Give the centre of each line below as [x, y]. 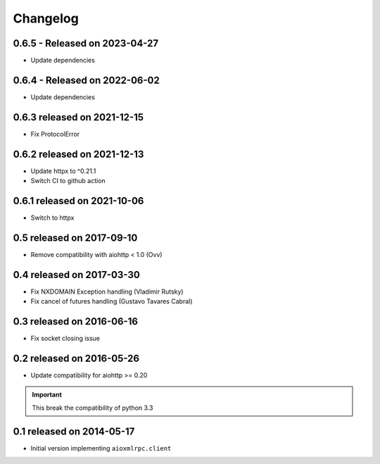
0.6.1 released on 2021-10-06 [78, 201]
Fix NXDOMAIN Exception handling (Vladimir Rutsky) [107, 291]
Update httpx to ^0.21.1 [63, 171]
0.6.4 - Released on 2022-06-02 [86, 80]
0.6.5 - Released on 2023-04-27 [85, 43]
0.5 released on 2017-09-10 [75, 238]
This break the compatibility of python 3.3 [93, 408]
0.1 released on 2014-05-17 [74, 431]
